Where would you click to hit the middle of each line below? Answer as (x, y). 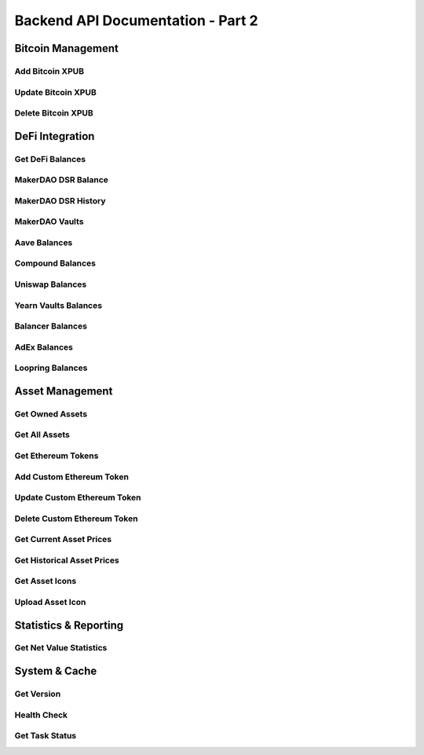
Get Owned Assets (51, 414)
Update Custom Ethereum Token (78, 497)
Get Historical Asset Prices (67, 560)
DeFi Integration (55, 136)
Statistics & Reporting (69, 625)
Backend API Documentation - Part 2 (136, 20)
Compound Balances (55, 263)
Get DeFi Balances (50, 159)
